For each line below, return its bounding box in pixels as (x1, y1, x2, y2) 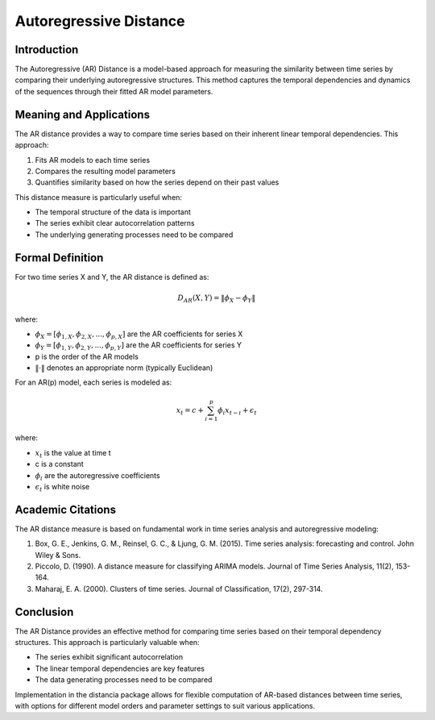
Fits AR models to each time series (35, 155, 151, 164)
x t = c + (176, 406, 205, 417)
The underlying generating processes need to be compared (35, 230, 234, 239)
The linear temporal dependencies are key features (35, 664, 205, 673)
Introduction (14, 43, 79, 56)
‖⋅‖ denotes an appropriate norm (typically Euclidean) (35, 363, 213, 372)
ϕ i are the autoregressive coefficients (35, 470, 160, 482)
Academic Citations (14, 502, 117, 516)
